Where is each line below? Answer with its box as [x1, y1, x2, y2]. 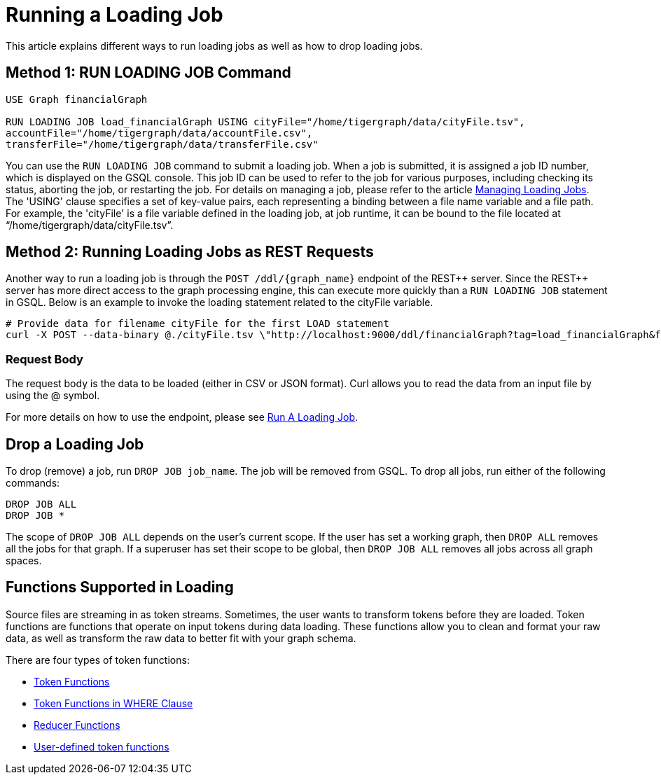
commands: [6, 477, 60, 489]
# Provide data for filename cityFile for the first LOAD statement [6, 318, 389, 330]
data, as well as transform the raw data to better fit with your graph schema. [6, 632, 356, 644]
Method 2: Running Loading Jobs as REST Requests [6, 243, 374, 261]
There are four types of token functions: [6, 653, 190, 666]
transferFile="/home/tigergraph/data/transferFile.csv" [6, 138, 319, 150]
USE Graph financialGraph [6, 93, 148, 105]
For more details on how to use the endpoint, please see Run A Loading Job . [6, 411, 359, 424]
